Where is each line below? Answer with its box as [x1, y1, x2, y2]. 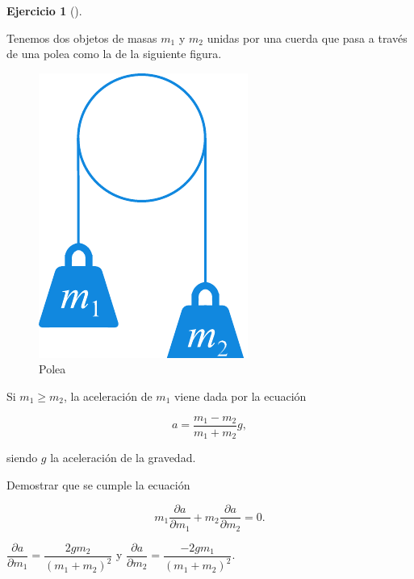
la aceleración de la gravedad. [50, 449, 196, 466]
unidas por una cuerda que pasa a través [207, 29, 408, 46]
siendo [6, 449, 38, 466]
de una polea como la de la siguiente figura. [6, 45, 222, 62]
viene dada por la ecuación [174, 387, 307, 404]
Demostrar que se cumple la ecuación [6, 476, 190, 493]
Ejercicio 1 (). [6, 2, 82, 19]
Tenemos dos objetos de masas [6, 29, 157, 46]
